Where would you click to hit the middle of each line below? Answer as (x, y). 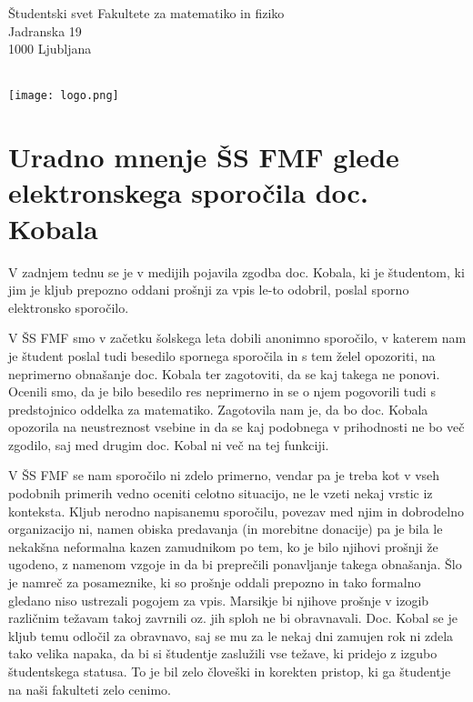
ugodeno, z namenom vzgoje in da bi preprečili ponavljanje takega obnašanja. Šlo (235, 564)
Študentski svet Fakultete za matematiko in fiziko (146, 13)
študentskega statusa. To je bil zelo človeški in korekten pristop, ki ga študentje (230, 671)
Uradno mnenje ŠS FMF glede (204, 157)
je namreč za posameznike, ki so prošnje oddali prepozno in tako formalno (215, 582)
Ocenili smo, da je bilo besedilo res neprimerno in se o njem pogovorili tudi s (222, 391)
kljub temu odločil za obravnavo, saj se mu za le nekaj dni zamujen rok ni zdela (231, 635)
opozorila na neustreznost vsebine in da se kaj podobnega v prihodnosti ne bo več (236, 427)
